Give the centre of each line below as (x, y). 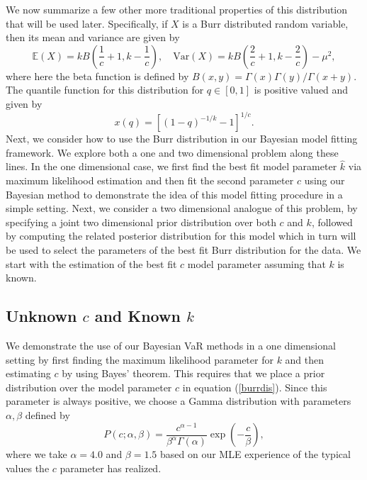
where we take (36, 454)
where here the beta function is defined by (97, 76)
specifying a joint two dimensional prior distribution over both (141, 222)
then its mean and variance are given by (93, 37)
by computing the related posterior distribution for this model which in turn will (181, 236)
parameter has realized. (111, 468)
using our (324, 180)
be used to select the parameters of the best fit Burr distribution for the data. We (183, 250)
